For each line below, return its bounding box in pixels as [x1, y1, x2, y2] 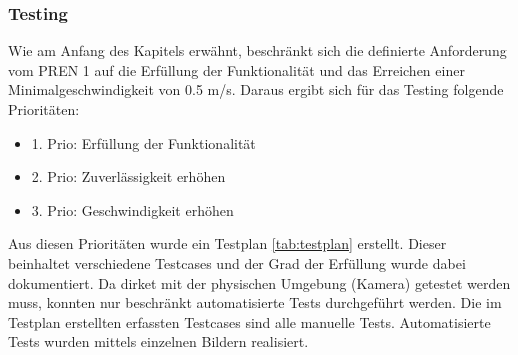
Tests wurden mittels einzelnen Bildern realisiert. [8, 331, 309, 352]
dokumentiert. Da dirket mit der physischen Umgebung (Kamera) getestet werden [8, 272, 511, 293]
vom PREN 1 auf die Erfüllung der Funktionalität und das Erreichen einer [8, 59, 465, 80]
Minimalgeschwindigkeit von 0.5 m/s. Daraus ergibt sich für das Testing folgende [8, 79, 504, 100]
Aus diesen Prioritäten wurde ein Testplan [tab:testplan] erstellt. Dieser [8, 233, 447, 254]
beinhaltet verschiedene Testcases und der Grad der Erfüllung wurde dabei [8, 252, 466, 273]
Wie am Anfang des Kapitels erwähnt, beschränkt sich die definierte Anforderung [8, 40, 507, 61]
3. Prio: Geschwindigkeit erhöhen [31, 199, 234, 220]
